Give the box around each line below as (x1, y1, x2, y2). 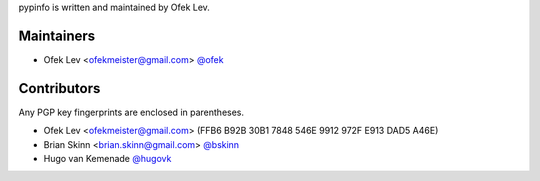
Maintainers (18, 27, 96, 44)
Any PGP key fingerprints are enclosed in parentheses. (18, 106, 245, 118)
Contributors (18, 80, 101, 97)
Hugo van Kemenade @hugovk (43, 152, 172, 164)
